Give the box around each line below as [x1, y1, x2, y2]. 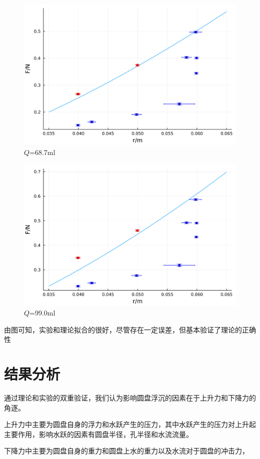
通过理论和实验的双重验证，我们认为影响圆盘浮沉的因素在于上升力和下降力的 [4, 392, 256, 402]
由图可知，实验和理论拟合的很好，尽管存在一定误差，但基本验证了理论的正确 [4, 324, 256, 334]
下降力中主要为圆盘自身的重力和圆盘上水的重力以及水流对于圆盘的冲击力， [4, 445, 249, 456]
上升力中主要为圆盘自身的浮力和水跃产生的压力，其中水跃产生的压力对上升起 [4, 419, 256, 429]
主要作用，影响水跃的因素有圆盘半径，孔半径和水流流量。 [4, 428, 193, 439]
